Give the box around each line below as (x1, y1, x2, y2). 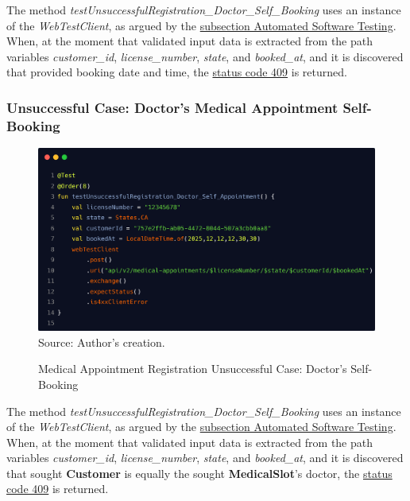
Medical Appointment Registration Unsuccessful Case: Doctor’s (38, 360, 347, 377)
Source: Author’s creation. (38, 333, 165, 350)
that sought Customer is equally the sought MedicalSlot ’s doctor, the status (6, 464, 393, 481)
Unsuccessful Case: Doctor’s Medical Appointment (6, 97, 338, 117)
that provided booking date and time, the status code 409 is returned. (6, 64, 347, 80)
